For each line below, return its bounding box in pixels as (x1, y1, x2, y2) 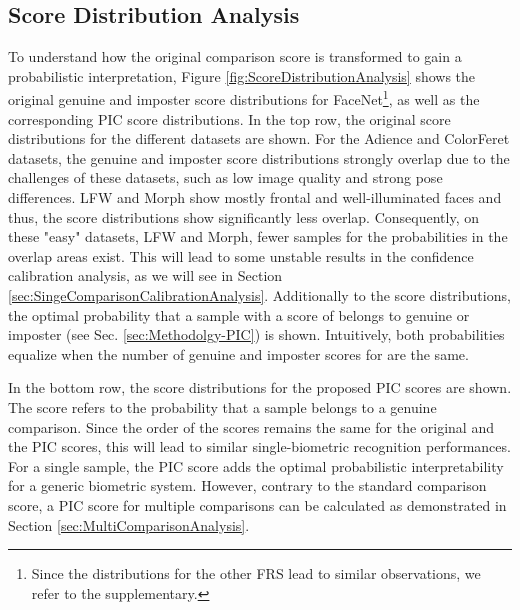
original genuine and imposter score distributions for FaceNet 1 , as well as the (8, 86, 480, 110)
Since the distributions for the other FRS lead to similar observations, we (31, 563, 481, 584)
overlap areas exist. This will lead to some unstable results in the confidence (8, 245, 474, 266)
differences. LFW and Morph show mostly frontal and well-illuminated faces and (8, 187, 502, 208)
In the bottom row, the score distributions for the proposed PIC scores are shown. (8, 377, 512, 398)
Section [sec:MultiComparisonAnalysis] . (8, 514, 250, 535)
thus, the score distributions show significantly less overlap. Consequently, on (8, 206, 479, 227)
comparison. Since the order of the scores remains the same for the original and (8, 416, 494, 437)
